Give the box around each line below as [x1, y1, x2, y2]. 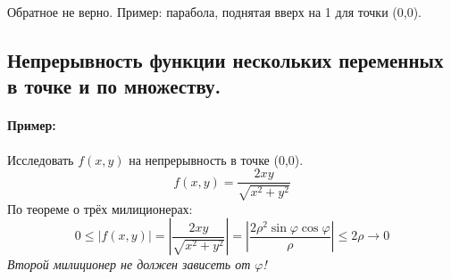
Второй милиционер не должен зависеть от [7, 255, 251, 274]
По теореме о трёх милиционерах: [7, 199, 193, 217]
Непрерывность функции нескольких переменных [7, 45, 444, 73]
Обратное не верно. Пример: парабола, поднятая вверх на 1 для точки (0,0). [7, 3, 422, 21]
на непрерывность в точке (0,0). [129, 150, 304, 168]
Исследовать [7, 150, 74, 168]
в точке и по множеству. [7, 72, 221, 100]
